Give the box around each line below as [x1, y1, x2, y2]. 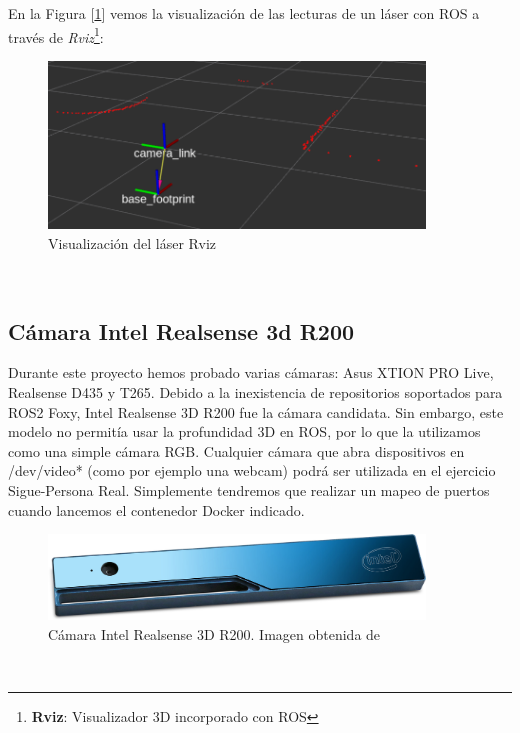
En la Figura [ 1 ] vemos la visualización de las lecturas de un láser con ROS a [8, 3, 480, 23]
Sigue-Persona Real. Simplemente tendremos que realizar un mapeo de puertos [8, 479, 490, 500]
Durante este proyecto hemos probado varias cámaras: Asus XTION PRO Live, [8, 362, 494, 383]
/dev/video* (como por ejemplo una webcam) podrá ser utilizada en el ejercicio [8, 460, 496, 481]
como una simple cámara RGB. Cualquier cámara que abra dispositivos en [8, 440, 465, 461]
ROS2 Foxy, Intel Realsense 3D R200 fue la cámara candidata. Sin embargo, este [8, 401, 504, 422]
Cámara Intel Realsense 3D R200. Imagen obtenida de [48, 623, 381, 644]
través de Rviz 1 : [8, 23, 104, 47]
